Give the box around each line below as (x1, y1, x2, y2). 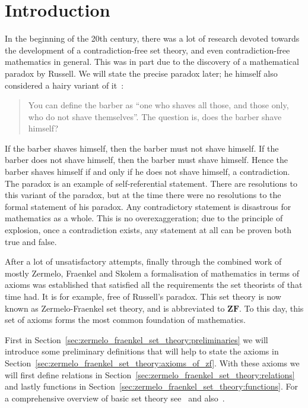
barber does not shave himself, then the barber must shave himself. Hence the (5, 153, 288, 166)
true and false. (5, 235, 57, 247)
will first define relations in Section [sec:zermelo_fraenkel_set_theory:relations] (5, 368, 295, 381)
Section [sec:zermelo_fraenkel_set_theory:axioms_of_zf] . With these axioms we (5, 356, 300, 369)
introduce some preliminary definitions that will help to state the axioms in (5, 345, 279, 357)
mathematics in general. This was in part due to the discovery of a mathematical (5, 55, 299, 68)
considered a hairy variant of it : (5, 79, 124, 91)
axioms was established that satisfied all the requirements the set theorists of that (5, 278, 303, 291)
